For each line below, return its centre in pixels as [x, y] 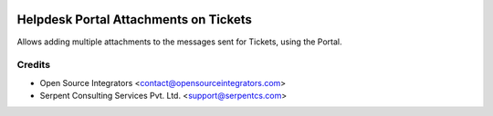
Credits [33, 65]
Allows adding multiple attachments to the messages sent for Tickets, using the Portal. [179, 42]
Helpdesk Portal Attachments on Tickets [135, 19]
